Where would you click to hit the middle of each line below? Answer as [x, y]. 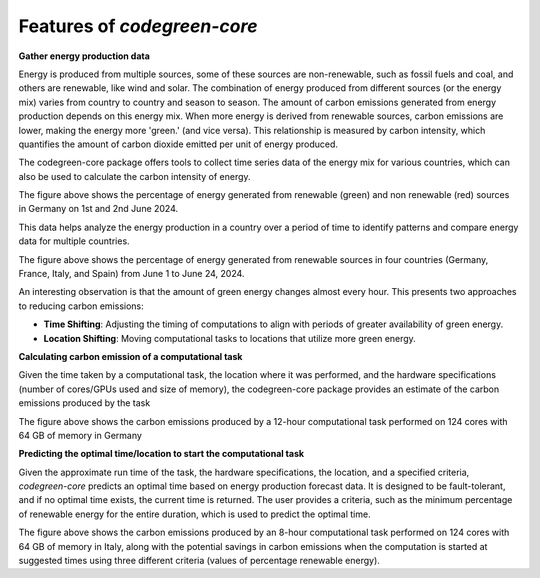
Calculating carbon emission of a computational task [130, 356]
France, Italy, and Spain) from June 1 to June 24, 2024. [131, 274]
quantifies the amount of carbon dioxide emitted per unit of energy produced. [178, 144]
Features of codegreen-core [138, 26]
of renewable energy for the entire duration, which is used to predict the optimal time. [194, 514]
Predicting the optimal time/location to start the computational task [161, 454]
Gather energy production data [84, 56]
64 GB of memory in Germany [80, 435]
